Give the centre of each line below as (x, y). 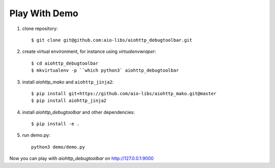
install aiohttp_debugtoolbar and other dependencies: (78, 112)
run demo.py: (36, 135)
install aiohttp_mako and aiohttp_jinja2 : (68, 82)
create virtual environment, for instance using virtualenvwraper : (89, 51)
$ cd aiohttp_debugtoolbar (65, 63)
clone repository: (40, 29)
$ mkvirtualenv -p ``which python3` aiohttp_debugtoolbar (105, 71)
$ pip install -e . (56, 124)
